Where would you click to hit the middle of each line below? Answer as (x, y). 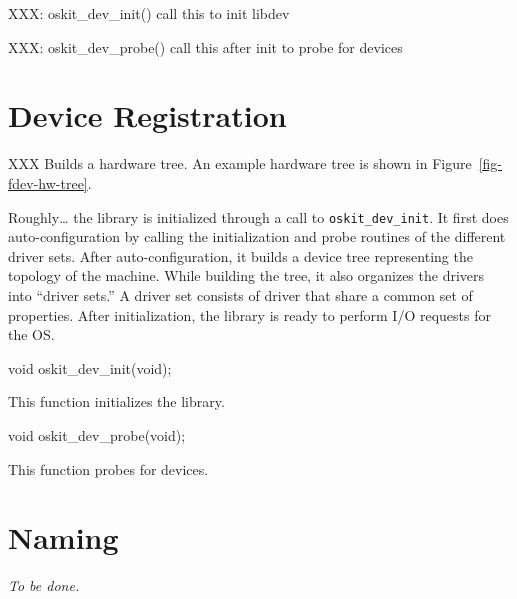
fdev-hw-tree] (48, 182)
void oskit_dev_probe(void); (97, 434)
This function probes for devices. (108, 468)
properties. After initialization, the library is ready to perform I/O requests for (249, 314)
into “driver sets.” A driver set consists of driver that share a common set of (240, 294)
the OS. (31, 334)
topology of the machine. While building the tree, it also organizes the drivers (246, 275)
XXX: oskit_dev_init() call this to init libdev (149, 13)
